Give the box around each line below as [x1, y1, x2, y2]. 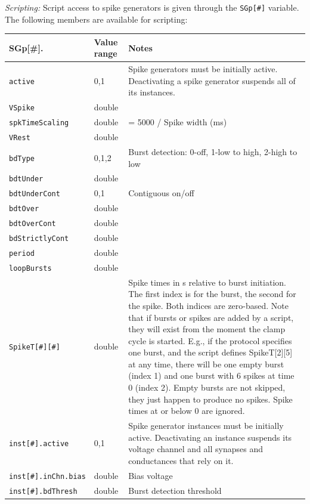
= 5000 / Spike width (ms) [128, 116, 227, 128]
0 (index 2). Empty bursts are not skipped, [128, 381, 286, 394]
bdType [9, 154, 35, 163]
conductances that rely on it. [128, 454, 234, 466]
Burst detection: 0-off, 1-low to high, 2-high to [128, 145, 297, 157]
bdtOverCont [9, 219, 56, 228]
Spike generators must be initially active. [128, 63, 278, 75]
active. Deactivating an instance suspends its [128, 431, 292, 443]
